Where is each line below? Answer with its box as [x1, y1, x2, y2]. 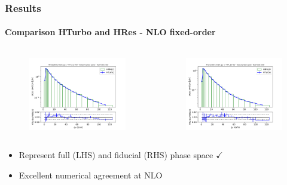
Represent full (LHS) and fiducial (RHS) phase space [19, 149, 213, 161]
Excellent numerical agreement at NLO [19, 168, 163, 181]
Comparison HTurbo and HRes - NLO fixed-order [5, 26, 216, 38]
